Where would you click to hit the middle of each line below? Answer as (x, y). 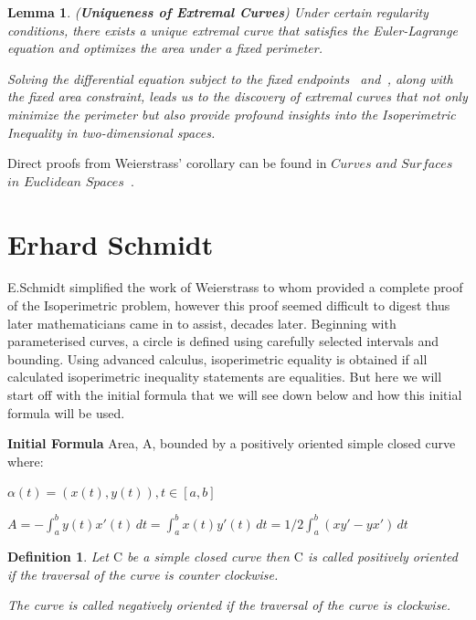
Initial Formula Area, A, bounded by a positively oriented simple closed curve (232, 443)
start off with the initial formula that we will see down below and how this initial (235, 395)
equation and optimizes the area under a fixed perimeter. (165, 48)
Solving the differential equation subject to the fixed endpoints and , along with (230, 78)
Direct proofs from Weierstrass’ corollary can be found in (167, 163)
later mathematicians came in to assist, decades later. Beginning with (202, 323)
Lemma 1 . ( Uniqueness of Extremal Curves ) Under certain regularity (218, 12)
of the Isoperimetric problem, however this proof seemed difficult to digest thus (229, 305)
